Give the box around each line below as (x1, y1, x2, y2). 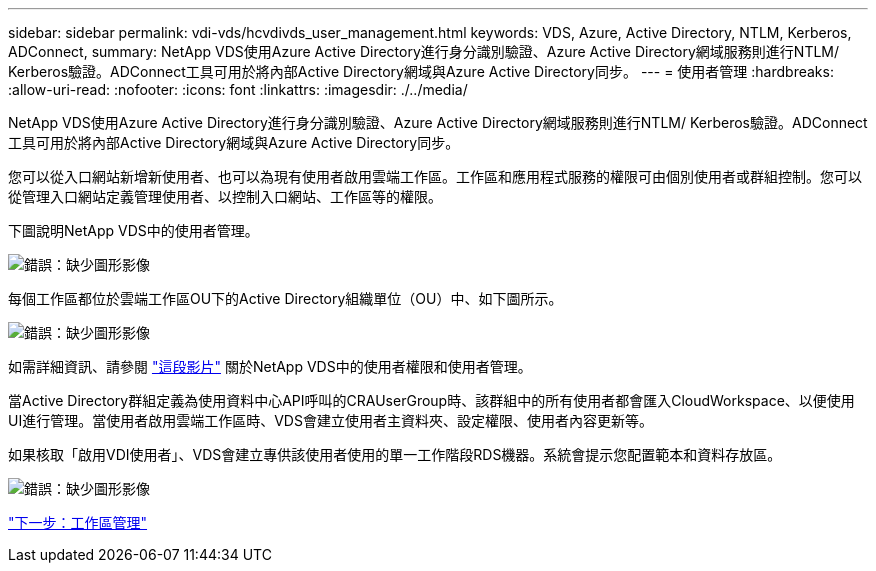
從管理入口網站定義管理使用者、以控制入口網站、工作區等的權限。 (8, 188, 442, 205)
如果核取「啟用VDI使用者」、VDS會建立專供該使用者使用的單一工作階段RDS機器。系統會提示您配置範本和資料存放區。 (8, 446, 782, 463)
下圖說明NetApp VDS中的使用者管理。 (8, 222, 259, 239)
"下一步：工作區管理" (8, 514, 148, 531)
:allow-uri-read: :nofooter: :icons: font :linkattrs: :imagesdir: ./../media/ (8, 81, 468, 98)
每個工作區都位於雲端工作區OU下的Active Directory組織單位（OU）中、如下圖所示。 (8, 290, 563, 307)
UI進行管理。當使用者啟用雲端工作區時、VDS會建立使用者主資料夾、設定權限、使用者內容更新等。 (8, 412, 653, 429)
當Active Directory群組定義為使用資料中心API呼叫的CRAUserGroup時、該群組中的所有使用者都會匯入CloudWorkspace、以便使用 (8, 392, 855, 409)
